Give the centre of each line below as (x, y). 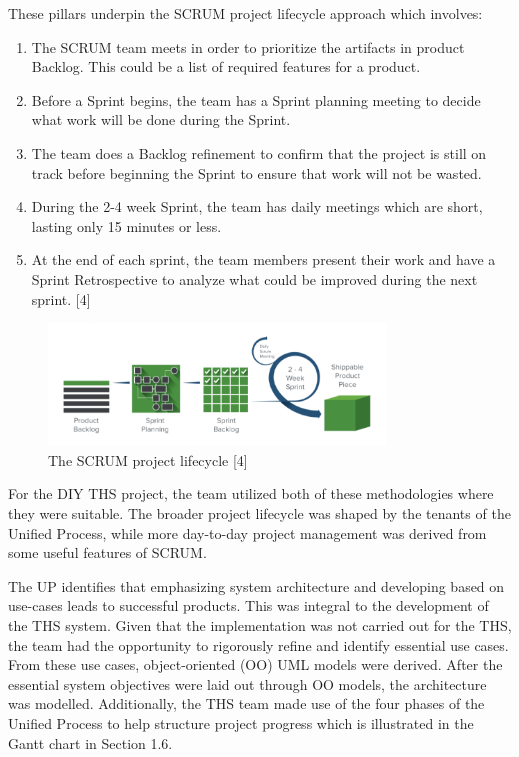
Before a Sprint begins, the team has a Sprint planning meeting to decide (256, 99)
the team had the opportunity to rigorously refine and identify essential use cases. (258, 644)
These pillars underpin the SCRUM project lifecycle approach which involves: (245, 13)
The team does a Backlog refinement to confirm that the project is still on (259, 152)
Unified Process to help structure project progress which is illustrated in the (241, 722)
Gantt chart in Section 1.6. (90, 742)
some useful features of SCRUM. (107, 552)
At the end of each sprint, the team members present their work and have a (263, 259)
